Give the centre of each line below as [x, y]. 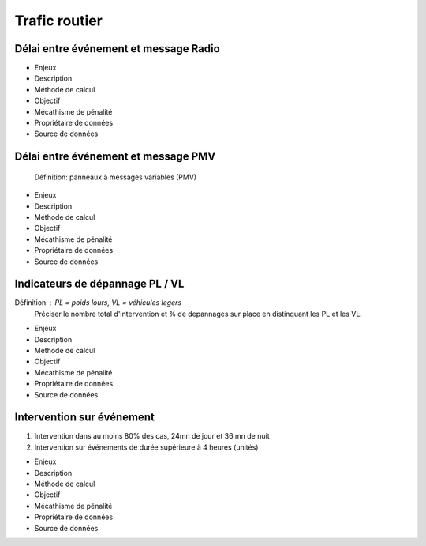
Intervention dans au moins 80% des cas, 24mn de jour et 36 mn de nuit [152, 436]
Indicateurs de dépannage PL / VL [99, 284]
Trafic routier [58, 21]
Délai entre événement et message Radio [117, 49]
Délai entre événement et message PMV [115, 157]
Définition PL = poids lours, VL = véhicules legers [98, 303]
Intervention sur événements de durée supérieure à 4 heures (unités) [146, 447]
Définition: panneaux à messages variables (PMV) [116, 177]
